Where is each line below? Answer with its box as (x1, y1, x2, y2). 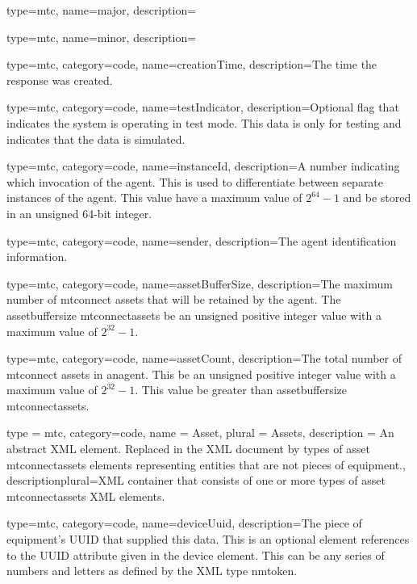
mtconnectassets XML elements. (6, 487, 165, 504)
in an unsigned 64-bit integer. (6, 204, 152, 221)
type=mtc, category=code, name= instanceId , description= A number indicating (6, 158, 400, 174)
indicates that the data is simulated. (6, 130, 186, 147)
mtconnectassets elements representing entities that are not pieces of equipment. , (6, 456, 406, 473)
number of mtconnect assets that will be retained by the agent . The (6, 291, 341, 308)
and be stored (343, 189, 411, 206)
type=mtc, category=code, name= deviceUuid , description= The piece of (6, 515, 362, 531)
